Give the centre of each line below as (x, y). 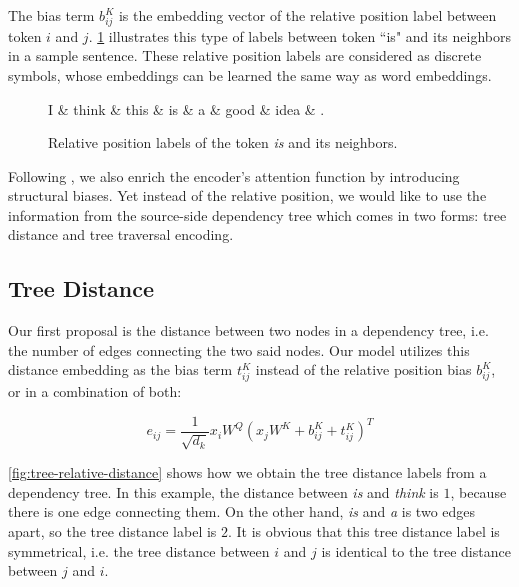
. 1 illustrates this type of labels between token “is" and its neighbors (299, 35)
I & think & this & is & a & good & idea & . (186, 108)
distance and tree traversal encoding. (121, 234)
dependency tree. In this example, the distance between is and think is (223, 491)
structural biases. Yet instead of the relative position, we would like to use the (247, 195)
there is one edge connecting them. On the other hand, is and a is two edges (242, 511)
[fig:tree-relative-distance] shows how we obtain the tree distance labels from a (247, 472)
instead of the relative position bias (363, 369)
